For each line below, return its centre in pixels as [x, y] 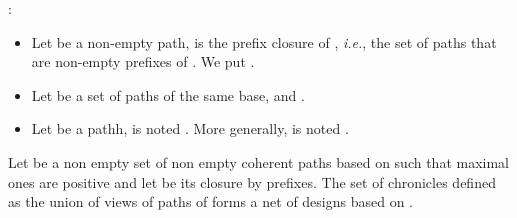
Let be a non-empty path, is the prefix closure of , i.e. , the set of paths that [264, 41]
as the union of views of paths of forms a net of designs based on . [211, 201]
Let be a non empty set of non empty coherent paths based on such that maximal [259, 161]
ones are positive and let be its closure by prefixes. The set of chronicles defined [252, 181]
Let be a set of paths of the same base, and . [168, 94]
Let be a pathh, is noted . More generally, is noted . [190, 128]
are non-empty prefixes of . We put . [143, 61]
